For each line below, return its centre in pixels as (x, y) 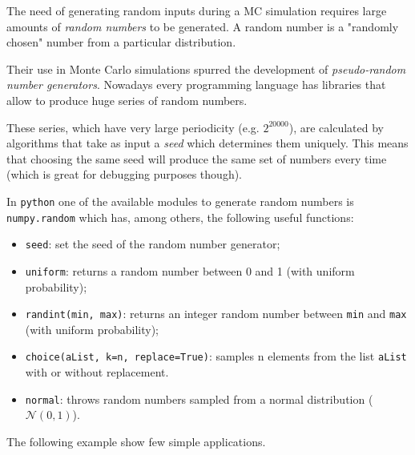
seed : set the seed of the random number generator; (153, 244)
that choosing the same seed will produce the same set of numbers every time (197, 158)
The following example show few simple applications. (136, 441)
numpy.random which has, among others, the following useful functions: (180, 217)
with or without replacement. (97, 372)
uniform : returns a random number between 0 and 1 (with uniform (190, 270)
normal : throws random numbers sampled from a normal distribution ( (199, 399)
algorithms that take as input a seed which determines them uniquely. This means (207, 143)
